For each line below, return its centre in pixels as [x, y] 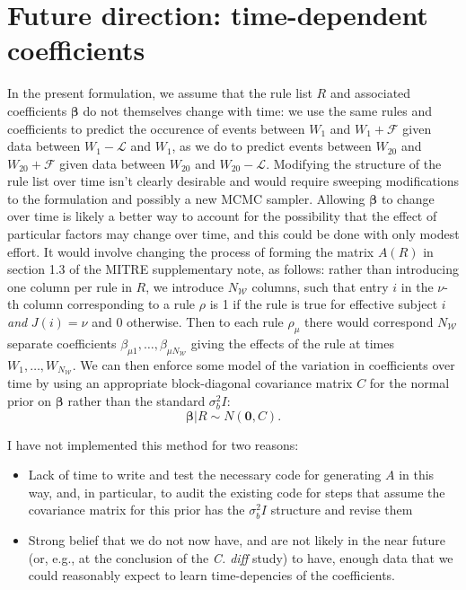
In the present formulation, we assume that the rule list [160, 93]
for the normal [409, 383]
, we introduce [185, 286]
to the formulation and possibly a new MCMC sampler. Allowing [186, 198]
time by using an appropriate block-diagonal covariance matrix [180, 383]
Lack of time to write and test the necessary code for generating [205, 475]
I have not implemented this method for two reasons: [153, 444]
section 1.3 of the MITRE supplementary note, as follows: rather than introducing [233, 269]
